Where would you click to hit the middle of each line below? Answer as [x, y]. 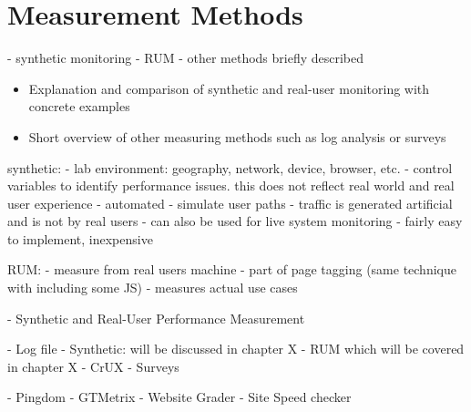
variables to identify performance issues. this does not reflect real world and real [231, 185]
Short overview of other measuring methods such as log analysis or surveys [237, 136]
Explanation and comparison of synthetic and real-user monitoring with [229, 88]
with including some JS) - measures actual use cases [153, 288]
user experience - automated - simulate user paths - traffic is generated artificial [230, 203]
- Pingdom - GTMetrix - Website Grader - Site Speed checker [179, 397]
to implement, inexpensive [80, 238]
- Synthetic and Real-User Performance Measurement [156, 318]
